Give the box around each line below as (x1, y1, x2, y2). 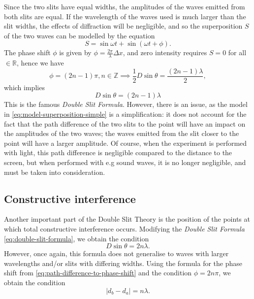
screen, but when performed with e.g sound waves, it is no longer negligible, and (4, 157, 246, 167)
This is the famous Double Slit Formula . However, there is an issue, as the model (4, 99, 248, 109)
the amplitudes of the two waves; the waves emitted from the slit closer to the (4, 128, 239, 138)
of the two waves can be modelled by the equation (4, 30, 155, 40)
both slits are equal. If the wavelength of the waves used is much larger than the (4, 11, 246, 21)
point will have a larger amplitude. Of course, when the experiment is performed (4, 137, 247, 148)
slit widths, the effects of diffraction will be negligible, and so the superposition (4, 21, 243, 31)
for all (228, 47, 247, 58)
